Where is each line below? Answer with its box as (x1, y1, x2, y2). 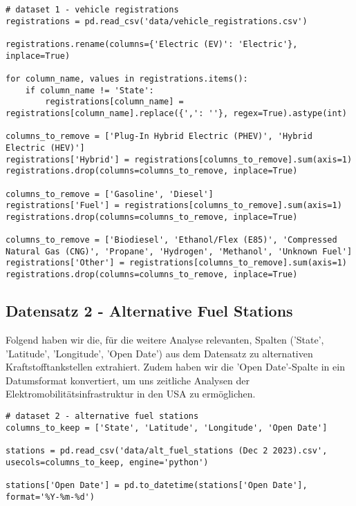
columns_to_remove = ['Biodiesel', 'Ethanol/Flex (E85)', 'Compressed (6, 235, 337, 245)
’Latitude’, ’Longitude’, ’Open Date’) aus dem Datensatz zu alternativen (6, 346, 313, 360)
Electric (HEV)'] (6, 142, 85, 153)
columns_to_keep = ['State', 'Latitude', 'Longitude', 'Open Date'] (6, 422, 328, 433)
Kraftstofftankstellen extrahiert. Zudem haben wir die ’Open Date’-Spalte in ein (6, 359, 345, 374)
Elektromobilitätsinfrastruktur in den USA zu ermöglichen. (6, 386, 256, 401)
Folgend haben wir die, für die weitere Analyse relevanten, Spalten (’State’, (6, 332, 324, 346)
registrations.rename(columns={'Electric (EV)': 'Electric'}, (6, 39, 298, 49)
